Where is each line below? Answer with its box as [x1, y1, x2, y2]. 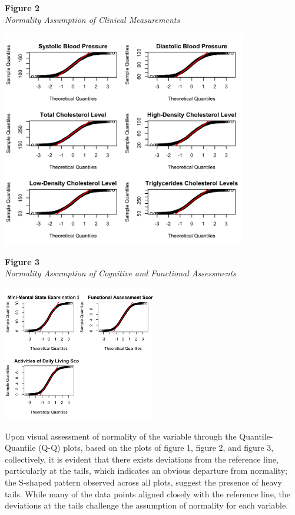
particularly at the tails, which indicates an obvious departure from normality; [5, 464, 288, 477]
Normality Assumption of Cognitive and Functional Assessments [5, 267, 236, 279]
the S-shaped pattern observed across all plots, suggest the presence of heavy [5, 476, 282, 488]
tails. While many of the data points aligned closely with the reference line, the [5, 487, 290, 500]
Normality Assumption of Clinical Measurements [5, 13, 180, 25]
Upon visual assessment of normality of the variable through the [5, 430, 237, 442]
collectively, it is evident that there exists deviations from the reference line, [5, 453, 279, 465]
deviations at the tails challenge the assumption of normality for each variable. [5, 499, 289, 511]
